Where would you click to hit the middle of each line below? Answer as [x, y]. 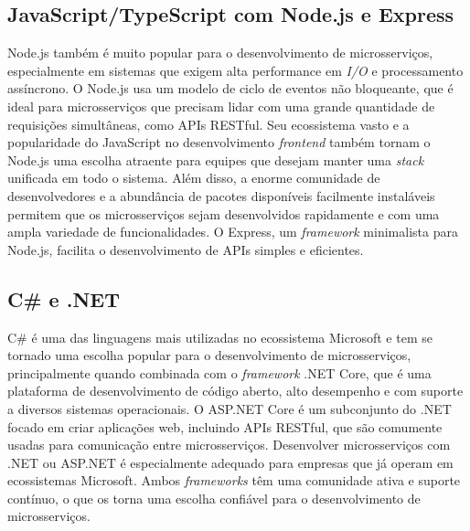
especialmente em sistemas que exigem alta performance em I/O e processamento [235, 70]
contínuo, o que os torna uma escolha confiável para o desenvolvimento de [214, 498]
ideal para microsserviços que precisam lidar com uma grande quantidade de [221, 106]
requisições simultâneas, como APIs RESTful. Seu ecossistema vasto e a [208, 124]
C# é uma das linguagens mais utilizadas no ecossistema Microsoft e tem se [220, 337]
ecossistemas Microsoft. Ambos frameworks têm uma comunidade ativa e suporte [234, 480]
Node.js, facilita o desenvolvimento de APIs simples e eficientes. [186, 249]
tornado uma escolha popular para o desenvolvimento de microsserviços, [209, 355]
